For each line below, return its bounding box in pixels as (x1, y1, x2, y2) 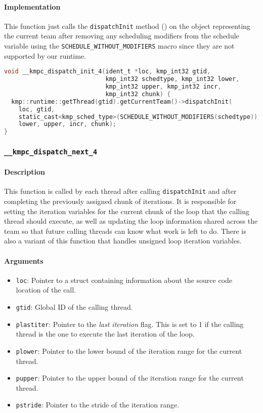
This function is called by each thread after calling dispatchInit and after (4, 186, 237, 196)
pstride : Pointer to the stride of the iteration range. (16, 399, 180, 410)
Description (4, 167, 46, 177)
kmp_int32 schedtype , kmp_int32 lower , (105, 75, 240, 83)
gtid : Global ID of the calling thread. (16, 302, 133, 312)
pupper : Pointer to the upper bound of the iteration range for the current (16, 373, 244, 383)
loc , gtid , (18, 105, 55, 113)
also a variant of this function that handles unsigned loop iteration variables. (4, 235, 242, 246)
